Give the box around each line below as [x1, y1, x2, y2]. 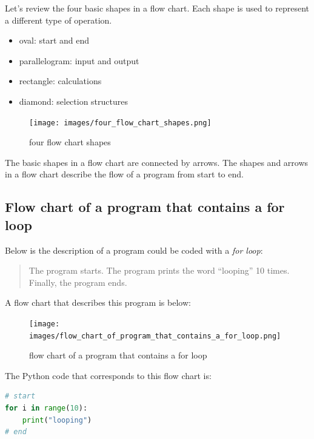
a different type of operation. [5, 13, 112, 26]
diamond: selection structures [19, 94, 128, 107]
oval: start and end [19, 34, 90, 47]
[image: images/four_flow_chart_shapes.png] [29, 118, 212, 127]
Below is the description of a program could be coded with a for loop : [5, 243, 263, 256]
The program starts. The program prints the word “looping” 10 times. [28, 264, 290, 277]
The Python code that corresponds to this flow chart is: [5, 369, 212, 381]
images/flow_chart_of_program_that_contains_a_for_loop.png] [29, 331, 281, 340]
